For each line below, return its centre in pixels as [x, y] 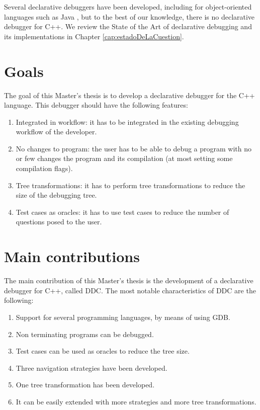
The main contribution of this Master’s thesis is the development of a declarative [129, 280]
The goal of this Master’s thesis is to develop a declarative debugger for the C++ [129, 95]
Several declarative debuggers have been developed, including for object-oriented [128, 7]
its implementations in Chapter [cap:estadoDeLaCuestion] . [94, 36]
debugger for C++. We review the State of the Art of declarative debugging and [128, 26]
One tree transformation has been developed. [85, 385]
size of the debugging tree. [56, 195]
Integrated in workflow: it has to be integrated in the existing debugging [127, 121]
